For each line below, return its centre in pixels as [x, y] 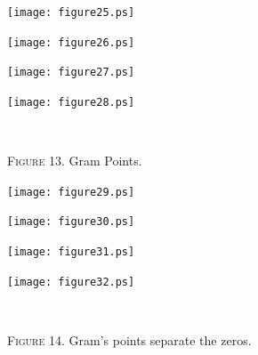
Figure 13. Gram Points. [75, 161]
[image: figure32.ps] [71, 282]
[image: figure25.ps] [71, 12]
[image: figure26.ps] [71, 42]
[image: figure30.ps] [71, 222]
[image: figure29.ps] [71, 192]
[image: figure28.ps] [71, 102]
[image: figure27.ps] [71, 73]
